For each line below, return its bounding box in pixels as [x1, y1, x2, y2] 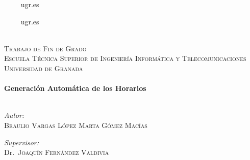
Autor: [4, 110, 24, 120]
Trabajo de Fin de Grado [4, 43, 87, 53]
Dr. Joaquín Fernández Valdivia [4, 147, 109, 157]
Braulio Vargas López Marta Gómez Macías [4, 119, 147, 130]
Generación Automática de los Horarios [4, 83, 146, 93]
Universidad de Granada [4, 62, 83, 73]
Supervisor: [4, 137, 39, 147]
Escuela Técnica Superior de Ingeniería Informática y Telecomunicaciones [4, 53, 246, 63]
